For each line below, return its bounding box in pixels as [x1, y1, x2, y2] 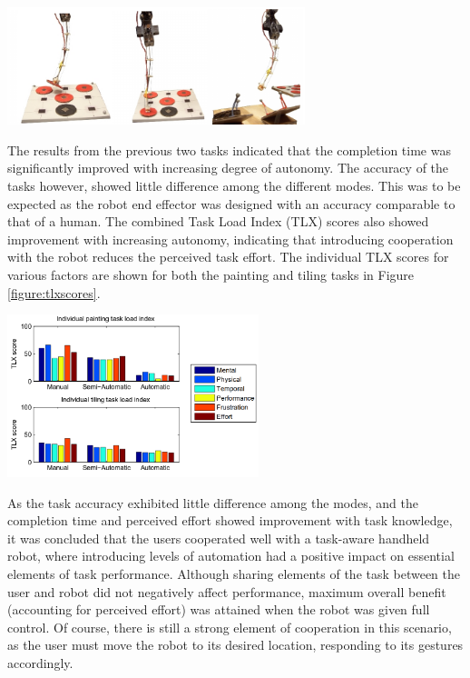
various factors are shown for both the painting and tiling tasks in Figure [7, 265, 415, 284]
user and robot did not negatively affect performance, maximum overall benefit [7, 582, 446, 601]
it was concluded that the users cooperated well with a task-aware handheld [7, 528, 430, 547]
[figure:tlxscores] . [7, 283, 101, 302]
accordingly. [7, 653, 73, 672]
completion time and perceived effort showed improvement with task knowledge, [7, 511, 453, 530]
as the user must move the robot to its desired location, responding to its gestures [7, 635, 464, 654]
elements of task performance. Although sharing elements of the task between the [7, 563, 461, 583]
